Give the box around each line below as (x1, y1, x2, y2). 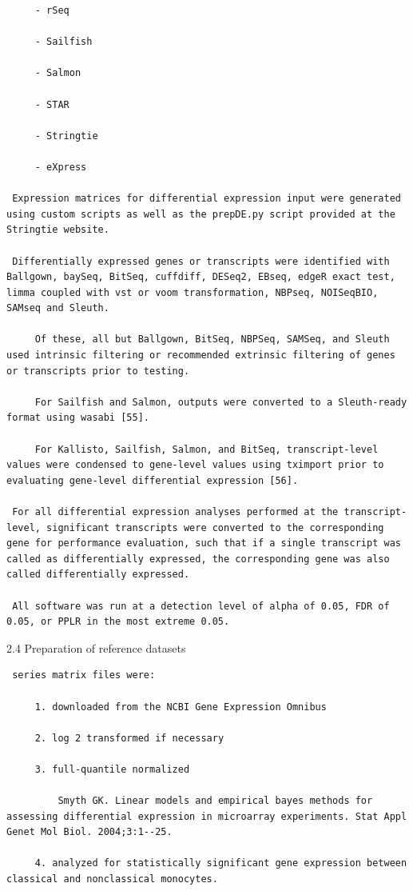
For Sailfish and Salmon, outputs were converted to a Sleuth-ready (34, 396, 407, 408)
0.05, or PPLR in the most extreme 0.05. (6, 616, 230, 628)
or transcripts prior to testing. (6, 365, 190, 377)
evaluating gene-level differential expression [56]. (6, 474, 299, 486)
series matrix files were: (12, 669, 156, 681)
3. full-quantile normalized (34, 763, 190, 775)
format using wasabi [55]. (6, 412, 149, 424)
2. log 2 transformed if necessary (34, 732, 224, 744)
